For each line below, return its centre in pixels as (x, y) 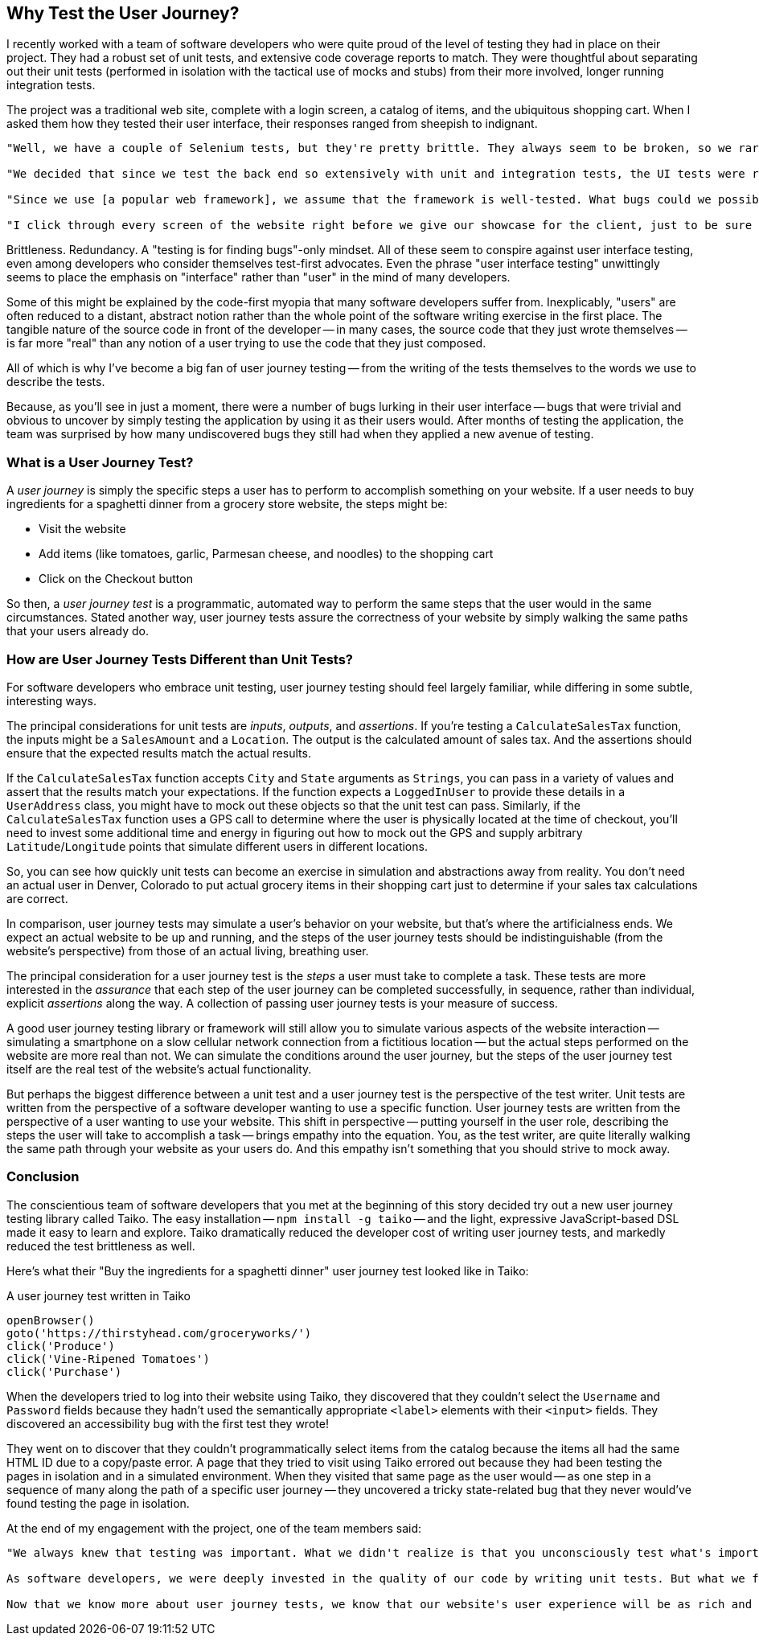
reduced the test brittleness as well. (101, 1246)
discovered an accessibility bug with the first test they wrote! (168, 1423)
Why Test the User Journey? (123, 13)
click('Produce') (61, 1346)
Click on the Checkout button (116, 579)
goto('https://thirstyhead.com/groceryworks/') (159, 1333)
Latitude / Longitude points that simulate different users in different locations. (217, 846)
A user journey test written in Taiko (98, 1295)
